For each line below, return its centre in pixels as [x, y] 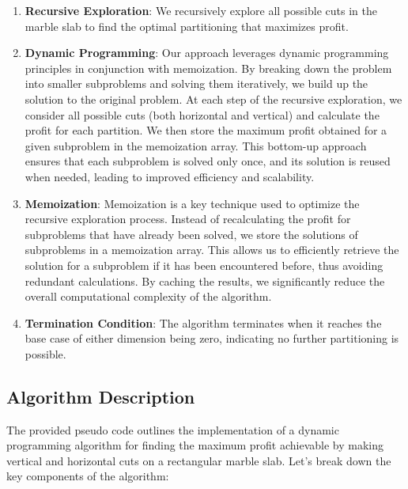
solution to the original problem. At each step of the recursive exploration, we [213, 99]
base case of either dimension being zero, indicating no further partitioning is [212, 338]
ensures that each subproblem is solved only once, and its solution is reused [208, 161]
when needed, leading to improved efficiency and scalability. [170, 176]
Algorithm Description [101, 396]
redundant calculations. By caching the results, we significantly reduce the [205, 281]
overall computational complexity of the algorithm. [148, 296]
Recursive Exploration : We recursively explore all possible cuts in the [201, 10]
